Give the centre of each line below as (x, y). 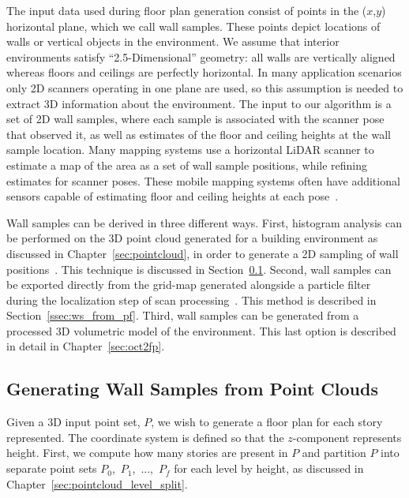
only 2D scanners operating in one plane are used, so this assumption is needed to (205, 87)
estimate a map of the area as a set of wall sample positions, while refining (187, 165)
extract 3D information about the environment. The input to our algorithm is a (199, 103)
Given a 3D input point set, (73, 422)
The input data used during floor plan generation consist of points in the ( (187, 10)
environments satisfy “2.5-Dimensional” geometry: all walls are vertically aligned (201, 56)
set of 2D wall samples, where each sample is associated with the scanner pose (195, 119)
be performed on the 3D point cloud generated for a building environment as (192, 238)
